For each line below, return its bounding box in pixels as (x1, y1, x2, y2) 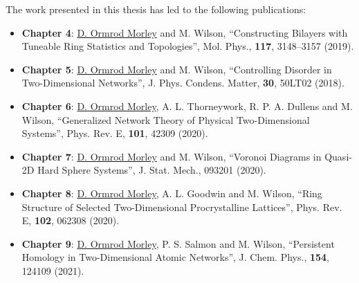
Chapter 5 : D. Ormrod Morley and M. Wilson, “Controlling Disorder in (21, 62, 332, 76)
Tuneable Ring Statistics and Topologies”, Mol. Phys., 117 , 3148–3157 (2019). (21, 39, 354, 53)
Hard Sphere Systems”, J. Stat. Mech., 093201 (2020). (37, 163, 266, 177)
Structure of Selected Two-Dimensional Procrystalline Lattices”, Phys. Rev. (21, 199, 342, 214)
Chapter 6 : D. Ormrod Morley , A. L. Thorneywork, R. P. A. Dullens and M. (21, 98, 353, 113)
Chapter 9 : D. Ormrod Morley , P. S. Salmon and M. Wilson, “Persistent (21, 236, 335, 250)
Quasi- (324, 149, 352, 163)
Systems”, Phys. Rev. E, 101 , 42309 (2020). (21, 126, 208, 140)
